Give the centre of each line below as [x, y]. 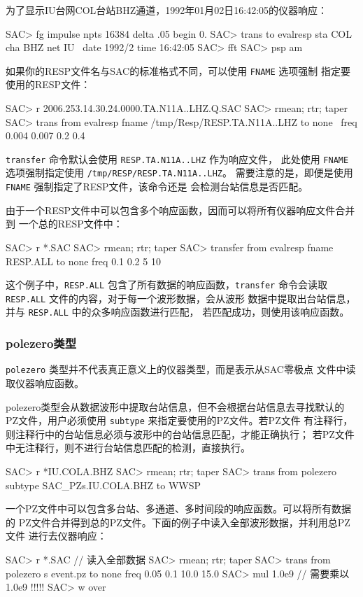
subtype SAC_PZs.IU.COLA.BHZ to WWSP [104, 485]
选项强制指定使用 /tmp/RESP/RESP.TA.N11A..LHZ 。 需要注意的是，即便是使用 [179, 173]
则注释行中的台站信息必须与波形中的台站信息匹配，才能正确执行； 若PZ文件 [180, 434]
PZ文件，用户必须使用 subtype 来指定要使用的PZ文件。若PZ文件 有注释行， [179, 420]
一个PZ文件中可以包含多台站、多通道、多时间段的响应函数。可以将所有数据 [179, 508]
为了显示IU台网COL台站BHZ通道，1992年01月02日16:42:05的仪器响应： [167, 10]
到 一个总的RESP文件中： [64, 224]
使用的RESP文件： [48, 84]
